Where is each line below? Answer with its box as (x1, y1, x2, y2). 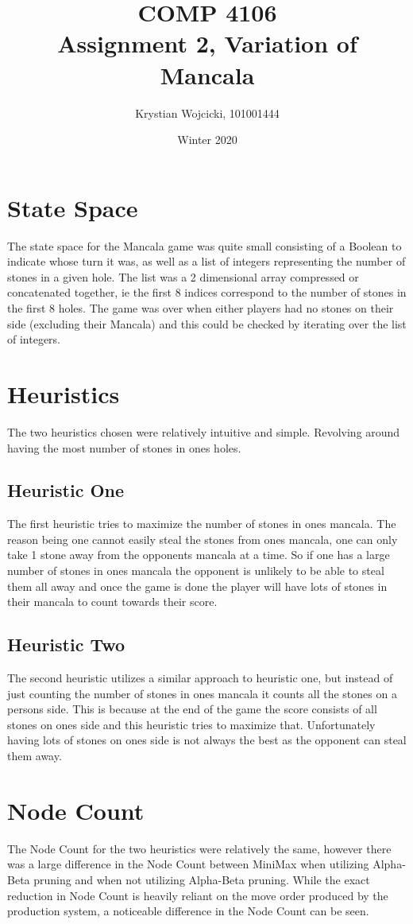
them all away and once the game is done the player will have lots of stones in (7, 577, 388, 594)
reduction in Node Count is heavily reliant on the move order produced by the (7, 887, 388, 903)
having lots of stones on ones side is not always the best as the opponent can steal (7, 732, 407, 748)
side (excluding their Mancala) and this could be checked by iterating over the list (7, 315, 407, 332)
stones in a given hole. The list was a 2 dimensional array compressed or (7, 268, 359, 285)
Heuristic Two (7, 632, 125, 657)
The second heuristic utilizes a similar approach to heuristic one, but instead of (7, 670, 393, 686)
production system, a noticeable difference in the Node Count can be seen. (7, 903, 369, 919)
